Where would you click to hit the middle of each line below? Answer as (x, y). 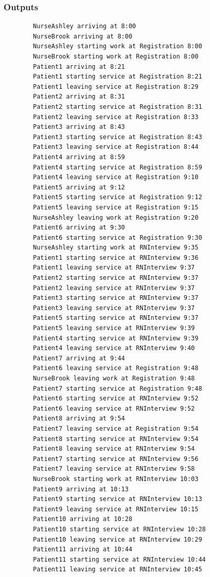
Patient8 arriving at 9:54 (79, 419)
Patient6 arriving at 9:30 (79, 228)
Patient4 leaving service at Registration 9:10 (116, 177)
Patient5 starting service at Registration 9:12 (118, 197)
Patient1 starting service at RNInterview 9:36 (116, 257)
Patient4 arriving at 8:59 (79, 157)
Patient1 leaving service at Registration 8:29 (116, 86)
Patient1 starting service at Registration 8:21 (118, 77)
